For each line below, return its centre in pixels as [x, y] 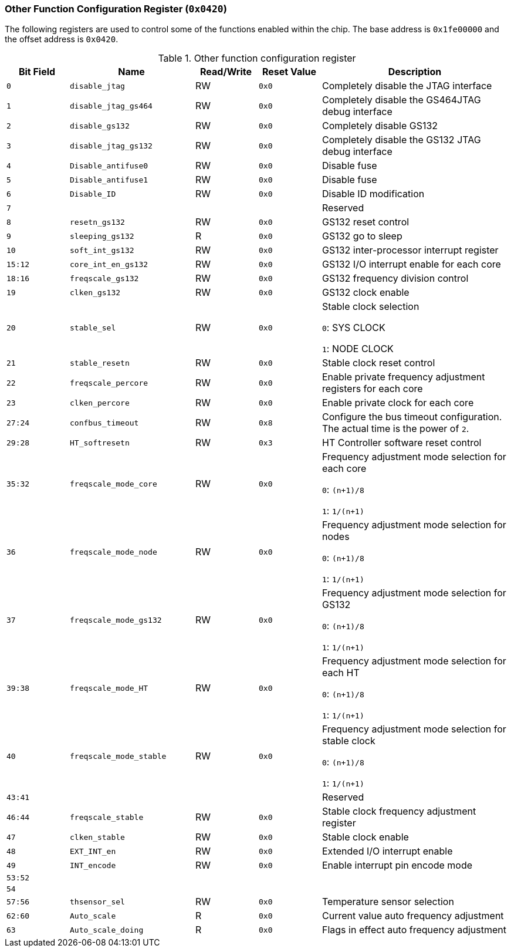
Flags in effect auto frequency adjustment [414, 930]
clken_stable [97, 837]
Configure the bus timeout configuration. [412, 417]
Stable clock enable [366, 837]
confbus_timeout [104, 423]
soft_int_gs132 [102, 250]
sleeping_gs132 [102, 236]
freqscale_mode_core [114, 484]
